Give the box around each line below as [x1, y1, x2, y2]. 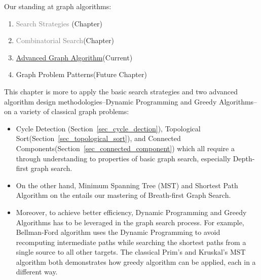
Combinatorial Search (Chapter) [16, 35, 114, 46]
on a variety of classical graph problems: [4, 106, 129, 117]
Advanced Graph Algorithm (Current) [16, 52, 133, 62]
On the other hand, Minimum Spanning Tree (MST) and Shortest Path [16, 180, 238, 190]
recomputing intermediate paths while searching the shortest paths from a [16, 236, 246, 247]
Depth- [233, 153, 255, 163]
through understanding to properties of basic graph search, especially [16, 153, 231, 163]
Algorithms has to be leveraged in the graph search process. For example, [16, 217, 244, 227]
